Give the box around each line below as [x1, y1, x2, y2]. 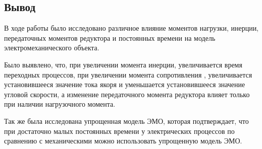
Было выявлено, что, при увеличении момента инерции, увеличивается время [4, 59, 242, 69]
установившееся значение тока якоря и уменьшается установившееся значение [4, 79, 245, 90]
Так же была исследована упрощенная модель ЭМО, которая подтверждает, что [4, 115, 249, 126]
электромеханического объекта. [4, 42, 99, 53]
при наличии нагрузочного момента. [4, 99, 116, 109]
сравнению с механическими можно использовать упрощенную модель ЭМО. [4, 135, 242, 146]
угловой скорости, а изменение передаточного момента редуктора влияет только [4, 89, 250, 99]
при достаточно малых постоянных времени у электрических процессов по [4, 125, 235, 136]
